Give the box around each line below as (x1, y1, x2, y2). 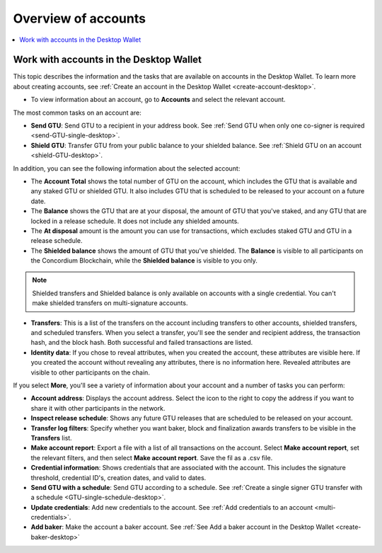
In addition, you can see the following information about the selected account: (13, 164, 241, 173)
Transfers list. (30, 433, 72, 442)
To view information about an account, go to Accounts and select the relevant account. (30, 96, 286, 104)
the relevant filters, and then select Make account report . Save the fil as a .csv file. (30, 453, 273, 462)
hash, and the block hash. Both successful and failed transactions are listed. (30, 338, 253, 347)
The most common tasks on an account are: (13, 108, 141, 117)
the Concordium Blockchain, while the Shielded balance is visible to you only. (30, 256, 257, 265)
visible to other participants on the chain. (30, 368, 150, 377)
